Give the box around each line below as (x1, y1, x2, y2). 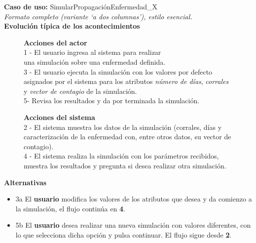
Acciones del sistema (24, 112, 95, 122)
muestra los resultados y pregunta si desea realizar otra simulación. (24, 160, 226, 170)
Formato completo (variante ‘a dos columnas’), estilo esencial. (4, 11, 192, 21)
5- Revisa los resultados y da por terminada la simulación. (24, 95, 200, 106)
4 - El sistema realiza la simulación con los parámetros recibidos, (24, 151, 219, 161)
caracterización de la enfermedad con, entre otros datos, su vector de (24, 131, 231, 142)
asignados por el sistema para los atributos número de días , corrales (24, 76, 229, 86)
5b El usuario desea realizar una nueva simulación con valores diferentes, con (15, 220, 251, 230)
